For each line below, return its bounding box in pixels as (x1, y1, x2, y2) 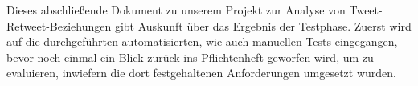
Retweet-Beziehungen (6, 17, 112, 34)
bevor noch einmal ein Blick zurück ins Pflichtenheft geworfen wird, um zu (6, 48, 374, 65)
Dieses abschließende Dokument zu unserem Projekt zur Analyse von (6, 2, 346, 18)
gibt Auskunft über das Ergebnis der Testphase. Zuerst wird (114, 17, 412, 34)
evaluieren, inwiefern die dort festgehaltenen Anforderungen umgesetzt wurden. (6, 64, 396, 81)
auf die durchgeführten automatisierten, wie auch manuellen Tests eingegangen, (6, 33, 398, 50)
